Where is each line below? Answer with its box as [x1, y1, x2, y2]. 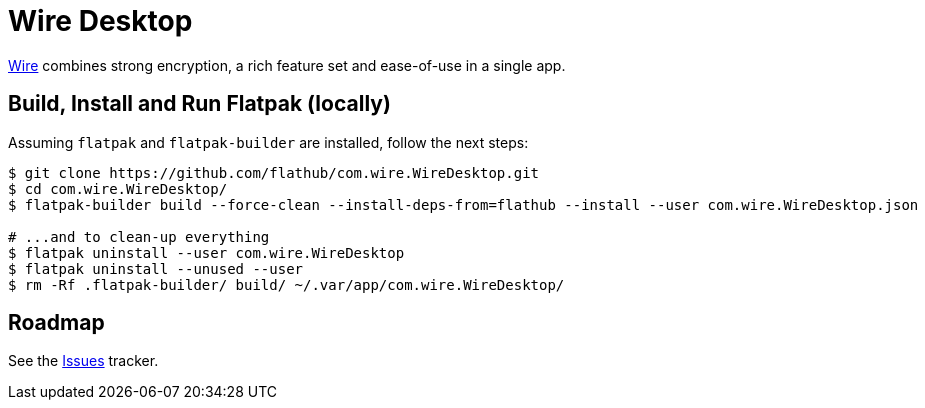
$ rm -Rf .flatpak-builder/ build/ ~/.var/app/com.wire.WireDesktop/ [8, 276, 565, 293]
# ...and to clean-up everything [8, 228, 270, 245]
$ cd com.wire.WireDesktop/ [8, 180, 228, 197]
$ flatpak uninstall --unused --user [8, 260, 304, 277]
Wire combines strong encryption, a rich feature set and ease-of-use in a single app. [8, 56, 566, 74]
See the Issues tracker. [8, 352, 159, 370]
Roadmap [8, 310, 105, 336]
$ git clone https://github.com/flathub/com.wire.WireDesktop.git [8, 164, 540, 181]
